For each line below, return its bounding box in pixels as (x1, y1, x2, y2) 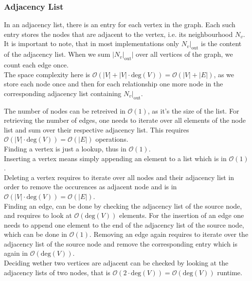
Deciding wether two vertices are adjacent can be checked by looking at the (4, 258, 229, 268)
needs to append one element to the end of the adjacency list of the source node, (4, 219, 244, 230)
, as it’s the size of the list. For (147, 105, 239, 116)
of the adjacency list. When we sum (4, 49, 110, 59)
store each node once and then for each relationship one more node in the (4, 79, 223, 89)
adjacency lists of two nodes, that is (4, 267, 110, 277)
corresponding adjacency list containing (4, 88, 122, 98)
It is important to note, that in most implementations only (4, 38, 179, 49)
